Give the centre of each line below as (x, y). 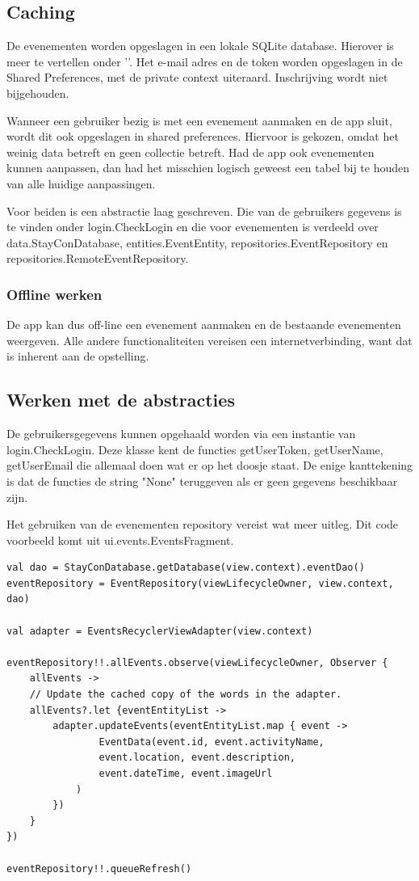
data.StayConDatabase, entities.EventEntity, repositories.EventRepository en (197, 242)
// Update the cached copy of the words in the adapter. (186, 695)
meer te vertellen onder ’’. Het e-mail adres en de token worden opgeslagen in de (205, 61)
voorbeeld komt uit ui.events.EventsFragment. (120, 540)
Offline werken (54, 294)
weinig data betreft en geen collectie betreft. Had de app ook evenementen (191, 152)
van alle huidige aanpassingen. (81, 183)
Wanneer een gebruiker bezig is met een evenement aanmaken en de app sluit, (199, 120)
